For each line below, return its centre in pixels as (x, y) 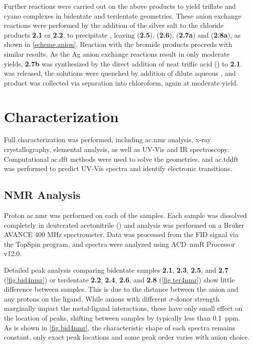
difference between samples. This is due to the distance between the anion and (121, 289)
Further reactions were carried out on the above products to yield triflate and (120, 6)
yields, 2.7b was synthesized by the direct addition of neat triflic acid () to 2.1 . (123, 63)
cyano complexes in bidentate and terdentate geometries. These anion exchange (123, 15)
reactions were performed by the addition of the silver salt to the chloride (114, 25)
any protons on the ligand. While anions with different (85, 298)
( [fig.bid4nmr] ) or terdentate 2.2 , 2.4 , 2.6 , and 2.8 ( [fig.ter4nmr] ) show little (119, 279)
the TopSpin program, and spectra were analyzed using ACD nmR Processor (120, 244)
